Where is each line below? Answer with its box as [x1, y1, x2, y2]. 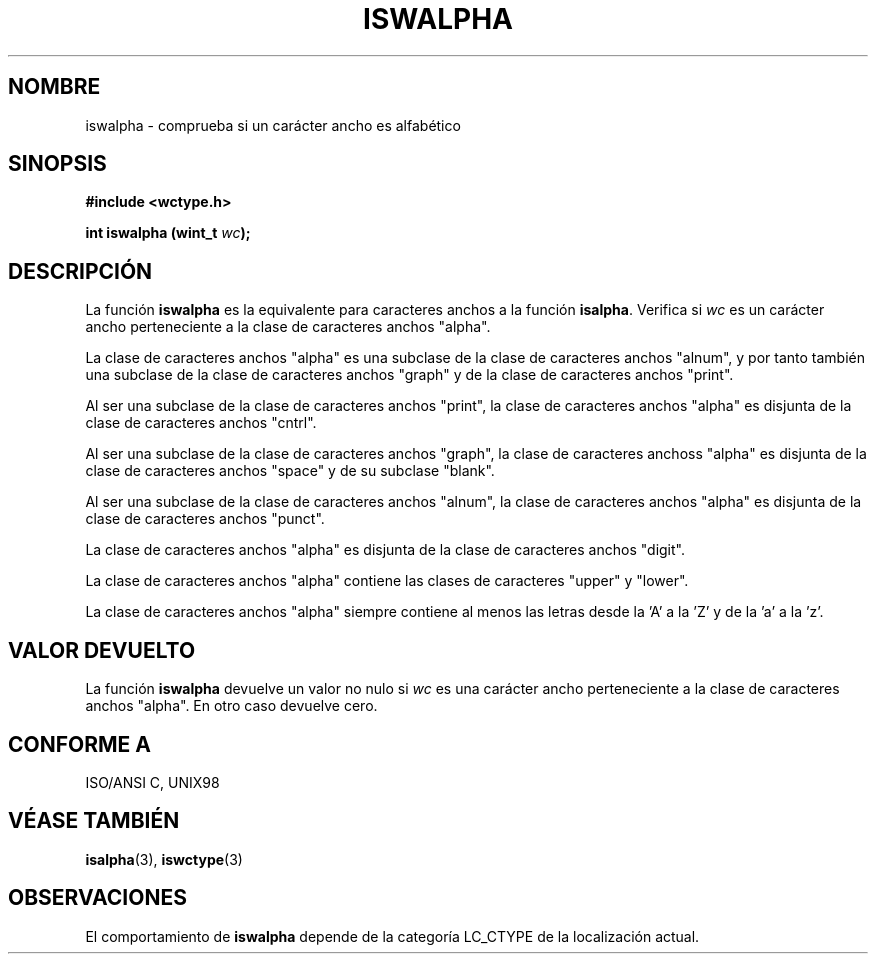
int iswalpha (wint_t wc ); [85, 224, 251, 242]
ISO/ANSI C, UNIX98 [85, 773, 220, 791]
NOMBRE [8, 74, 101, 100]
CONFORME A [8, 731, 151, 757]
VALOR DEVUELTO [8, 637, 196, 663]
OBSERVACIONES [8, 885, 187, 911]
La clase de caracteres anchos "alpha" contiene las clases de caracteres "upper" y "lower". [85, 572, 689, 590]
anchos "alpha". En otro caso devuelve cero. [85, 697, 378, 715]
